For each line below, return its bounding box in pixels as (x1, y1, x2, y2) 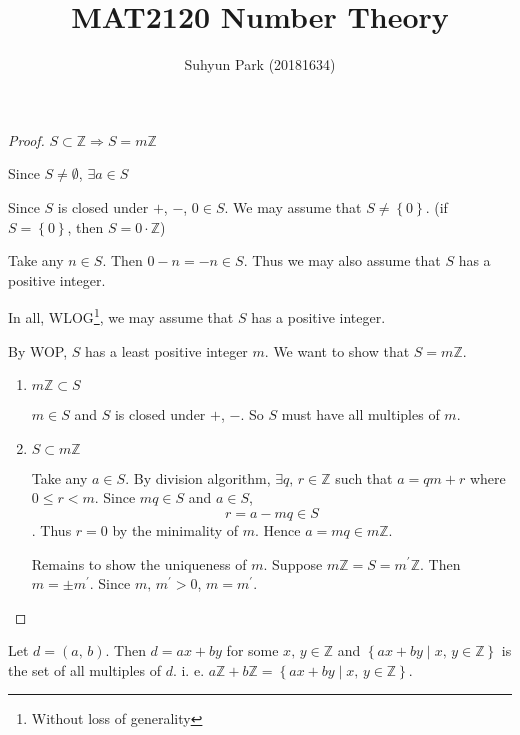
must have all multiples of (281, 404, 440, 425)
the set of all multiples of (8, 659, 161, 680)
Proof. (8, 129, 45, 150)
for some (226, 640, 279, 661)
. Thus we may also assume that (243, 250, 441, 271)
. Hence (255, 519, 301, 540)
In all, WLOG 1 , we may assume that (8, 304, 234, 327)
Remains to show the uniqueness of (31, 553, 247, 574)
